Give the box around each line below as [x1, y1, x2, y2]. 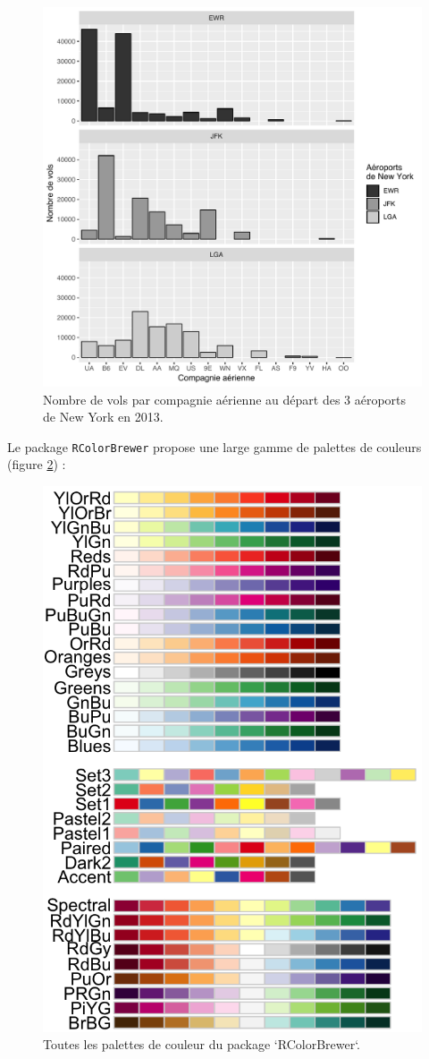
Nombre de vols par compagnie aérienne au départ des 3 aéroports [43, 389, 407, 408]
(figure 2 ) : [7, 455, 66, 474]
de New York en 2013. [43, 407, 164, 426]
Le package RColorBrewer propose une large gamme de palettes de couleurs [7, 437, 422, 456]
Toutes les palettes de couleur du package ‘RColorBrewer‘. [43, 1035, 361, 1054]
